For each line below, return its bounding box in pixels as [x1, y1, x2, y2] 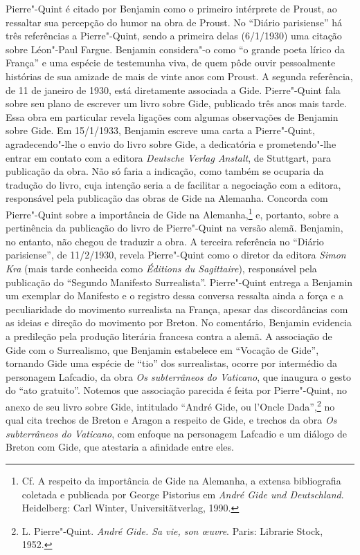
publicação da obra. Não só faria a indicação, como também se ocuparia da [6, 164, 324, 178]
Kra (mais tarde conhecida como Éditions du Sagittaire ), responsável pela [6, 261, 317, 275]
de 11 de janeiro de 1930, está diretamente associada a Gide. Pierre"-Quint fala [6, 82, 341, 97]
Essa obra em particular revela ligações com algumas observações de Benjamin [6, 109, 339, 124]
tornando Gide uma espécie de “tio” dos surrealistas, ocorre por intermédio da [6, 356, 338, 370]
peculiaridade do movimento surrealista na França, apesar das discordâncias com [6, 301, 348, 316]
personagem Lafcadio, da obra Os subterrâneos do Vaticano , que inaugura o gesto [6, 369, 352, 384]
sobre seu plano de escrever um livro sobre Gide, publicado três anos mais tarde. [6, 96, 347, 111]
